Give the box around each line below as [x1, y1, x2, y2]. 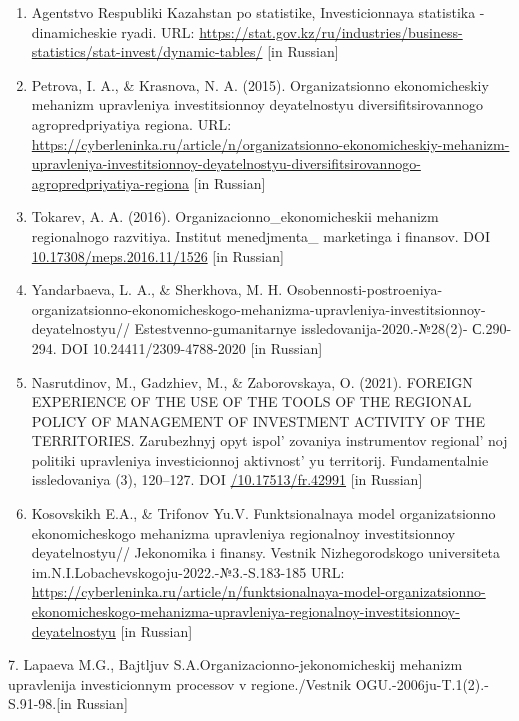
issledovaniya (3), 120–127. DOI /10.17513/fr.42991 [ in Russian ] [31, 469, 423, 490]
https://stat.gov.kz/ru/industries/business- [199, 21, 463, 42]
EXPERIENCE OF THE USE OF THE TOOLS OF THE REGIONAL [31, 391, 472, 412]
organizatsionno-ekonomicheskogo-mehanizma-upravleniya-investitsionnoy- [31, 298, 486, 319]
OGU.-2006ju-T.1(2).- [355, 673, 489, 694]
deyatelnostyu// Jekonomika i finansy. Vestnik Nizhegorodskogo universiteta [31, 542, 500, 563]
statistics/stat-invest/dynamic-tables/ [31, 41, 263, 62]
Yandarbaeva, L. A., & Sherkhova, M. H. [31, 279, 283, 300]
